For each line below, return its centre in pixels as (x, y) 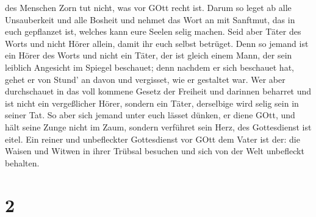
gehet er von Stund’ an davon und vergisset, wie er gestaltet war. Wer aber (145, 79)
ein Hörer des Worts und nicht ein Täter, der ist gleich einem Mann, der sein (149, 55)
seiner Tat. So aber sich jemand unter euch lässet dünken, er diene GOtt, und (150, 115)
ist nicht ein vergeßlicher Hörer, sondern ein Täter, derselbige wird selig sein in (152, 103)
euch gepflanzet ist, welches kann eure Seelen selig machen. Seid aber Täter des (153, 31)
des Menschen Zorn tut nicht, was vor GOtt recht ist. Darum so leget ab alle (148, 7)
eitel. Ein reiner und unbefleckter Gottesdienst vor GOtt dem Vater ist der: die (153, 139)
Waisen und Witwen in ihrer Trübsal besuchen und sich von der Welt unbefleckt (155, 151)
